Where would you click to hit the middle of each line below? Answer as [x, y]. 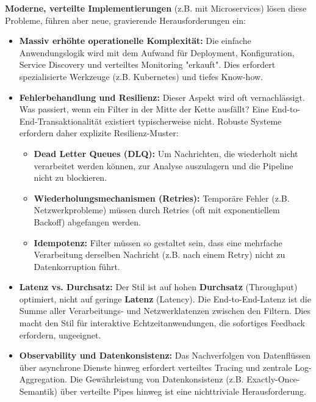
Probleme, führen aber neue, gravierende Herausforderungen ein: [125, 20]
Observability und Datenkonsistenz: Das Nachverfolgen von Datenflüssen [165, 355]
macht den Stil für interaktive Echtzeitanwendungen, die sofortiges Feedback [162, 323]
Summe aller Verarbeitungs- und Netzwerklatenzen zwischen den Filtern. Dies [165, 311]
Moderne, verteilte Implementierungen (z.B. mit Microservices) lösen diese [156, 8]
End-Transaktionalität [61, 121]
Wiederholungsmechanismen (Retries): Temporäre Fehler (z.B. [162, 198]
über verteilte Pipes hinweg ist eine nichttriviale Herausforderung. [183, 391]
